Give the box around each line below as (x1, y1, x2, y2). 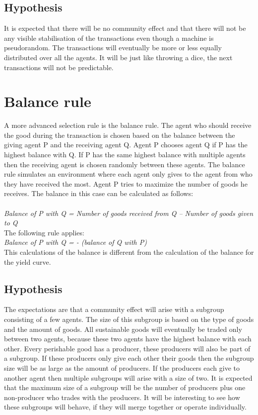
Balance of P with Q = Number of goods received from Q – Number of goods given (4, 207, 254, 218)
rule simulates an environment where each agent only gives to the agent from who (4, 169, 253, 179)
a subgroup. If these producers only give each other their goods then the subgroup (4, 353, 254, 363)
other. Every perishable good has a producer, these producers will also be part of (4, 343, 251, 353)
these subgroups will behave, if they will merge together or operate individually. (4, 402, 247, 412)
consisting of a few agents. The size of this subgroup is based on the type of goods (4, 314, 254, 324)
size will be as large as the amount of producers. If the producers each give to (4, 362, 240, 373)
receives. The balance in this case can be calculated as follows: (4, 188, 193, 199)
